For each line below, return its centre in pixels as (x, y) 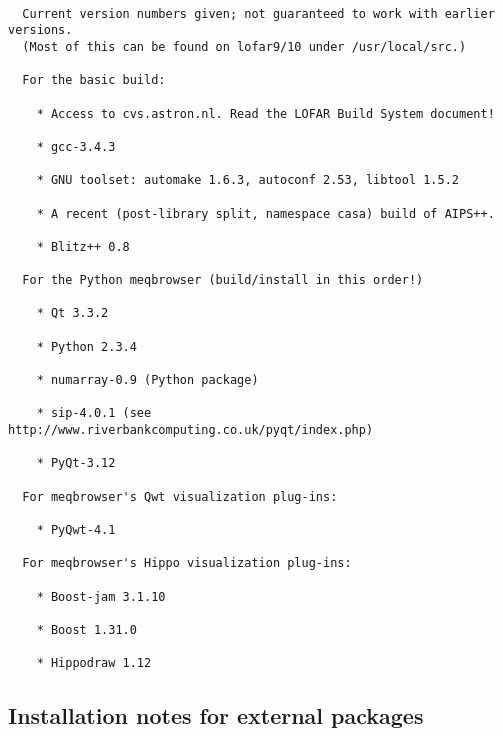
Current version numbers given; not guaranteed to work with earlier (258, 13)
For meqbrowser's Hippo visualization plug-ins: (187, 563)
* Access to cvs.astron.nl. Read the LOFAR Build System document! (265, 113)
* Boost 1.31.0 (86, 629)
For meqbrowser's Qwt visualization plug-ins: (180, 496)
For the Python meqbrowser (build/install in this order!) (223, 280)
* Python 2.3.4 (86, 346)
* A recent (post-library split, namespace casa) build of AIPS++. (265, 213)
